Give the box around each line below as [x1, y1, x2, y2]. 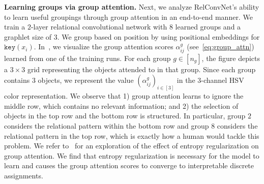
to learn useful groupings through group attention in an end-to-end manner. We [4, 11, 253, 22]
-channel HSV [201, 75, 244, 85]
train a [4, 21, 25, 32]
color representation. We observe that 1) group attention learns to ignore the [4, 90, 244, 101]
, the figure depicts [201, 52, 260, 63]
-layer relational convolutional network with [31, 21, 167, 32]
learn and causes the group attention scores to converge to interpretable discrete [4, 160, 254, 171]
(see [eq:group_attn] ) [187, 41, 254, 52]
